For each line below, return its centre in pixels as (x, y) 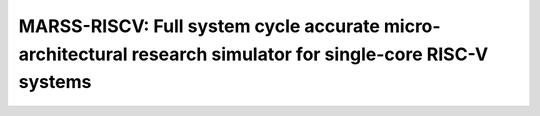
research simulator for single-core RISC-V (310, 54)
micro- (412, 26)
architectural (73, 54)
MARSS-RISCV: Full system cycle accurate (199, 26)
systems (55, 82)
